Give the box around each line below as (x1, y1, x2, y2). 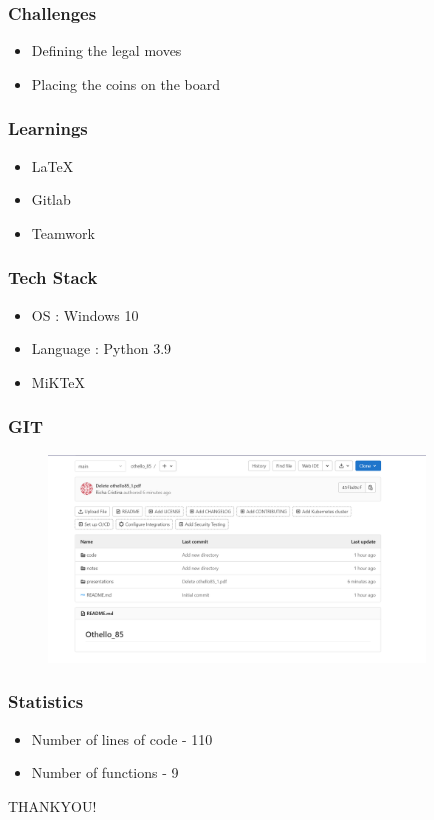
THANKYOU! (8, 795, 97, 816)
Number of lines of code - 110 (31, 728, 213, 749)
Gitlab (31, 189, 71, 210)
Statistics (8, 689, 84, 714)
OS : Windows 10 (31, 304, 139, 325)
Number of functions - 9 (31, 762, 179, 783)
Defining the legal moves (31, 40, 182, 61)
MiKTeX (31, 371, 86, 392)
